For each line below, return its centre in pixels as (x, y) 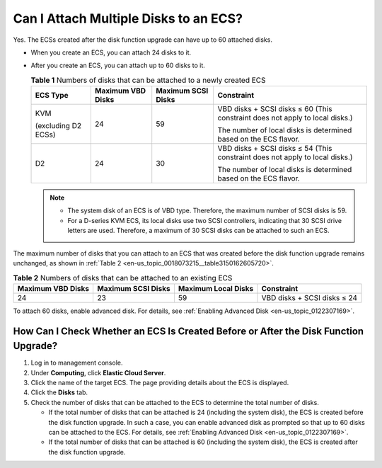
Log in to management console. (77, 363)
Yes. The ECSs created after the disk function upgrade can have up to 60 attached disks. (143, 40)
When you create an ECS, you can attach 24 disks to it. (111, 52)
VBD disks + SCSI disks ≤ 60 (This (275, 109)
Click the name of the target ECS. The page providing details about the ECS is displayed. (160, 383)
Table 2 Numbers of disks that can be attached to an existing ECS (123, 278)
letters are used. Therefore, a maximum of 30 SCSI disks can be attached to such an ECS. (198, 231)
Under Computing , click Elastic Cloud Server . (98, 372)
